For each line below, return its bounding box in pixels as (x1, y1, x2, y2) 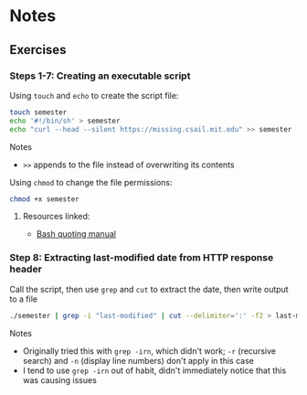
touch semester (9, 107, 68, 117)
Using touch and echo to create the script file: (9, 90, 179, 101)
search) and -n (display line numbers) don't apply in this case (22, 355, 254, 366)
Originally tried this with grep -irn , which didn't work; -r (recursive (22, 345, 277, 357)
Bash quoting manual (36, 229, 117, 240)
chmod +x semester (9, 194, 79, 204)
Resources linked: (22, 211, 90, 222)
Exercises (9, 42, 67, 58)
